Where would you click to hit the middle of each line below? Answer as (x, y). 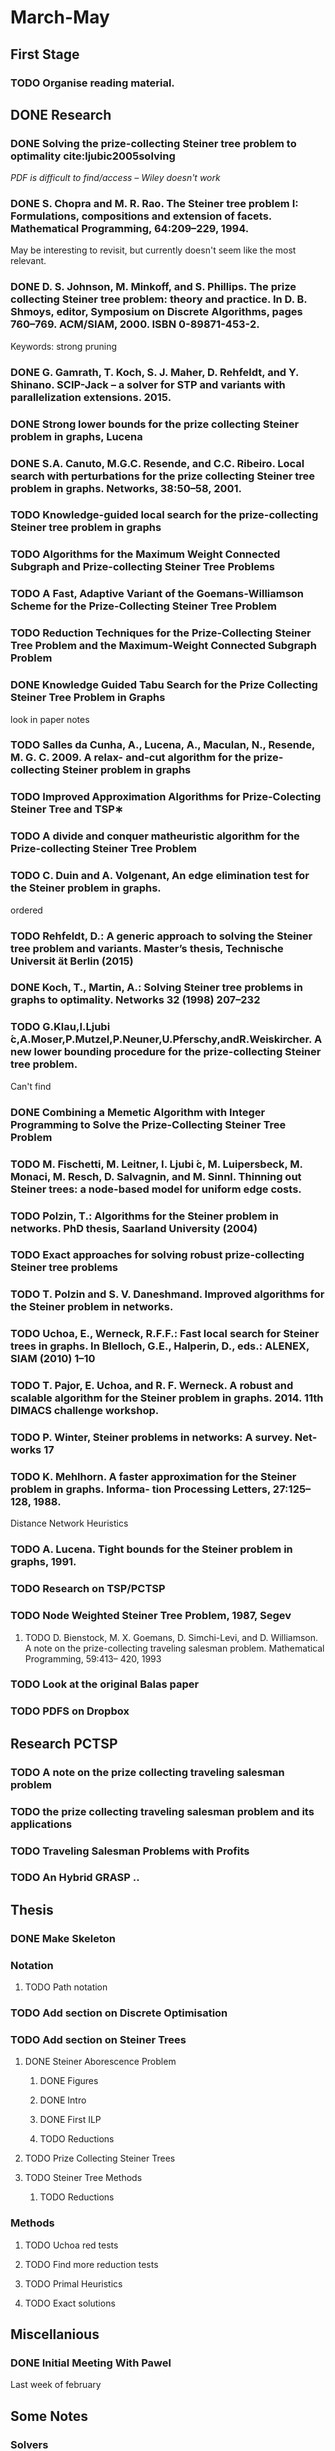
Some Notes (49, 2416)
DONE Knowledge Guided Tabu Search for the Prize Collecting (164, 685)
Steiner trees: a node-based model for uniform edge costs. (156, 1189)
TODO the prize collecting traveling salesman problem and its (162, 1811)
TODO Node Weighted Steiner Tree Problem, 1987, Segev (151, 1616)
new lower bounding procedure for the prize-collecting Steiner (166, 1052)
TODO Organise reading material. (92, 83)
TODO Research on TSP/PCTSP (88, 1589)
